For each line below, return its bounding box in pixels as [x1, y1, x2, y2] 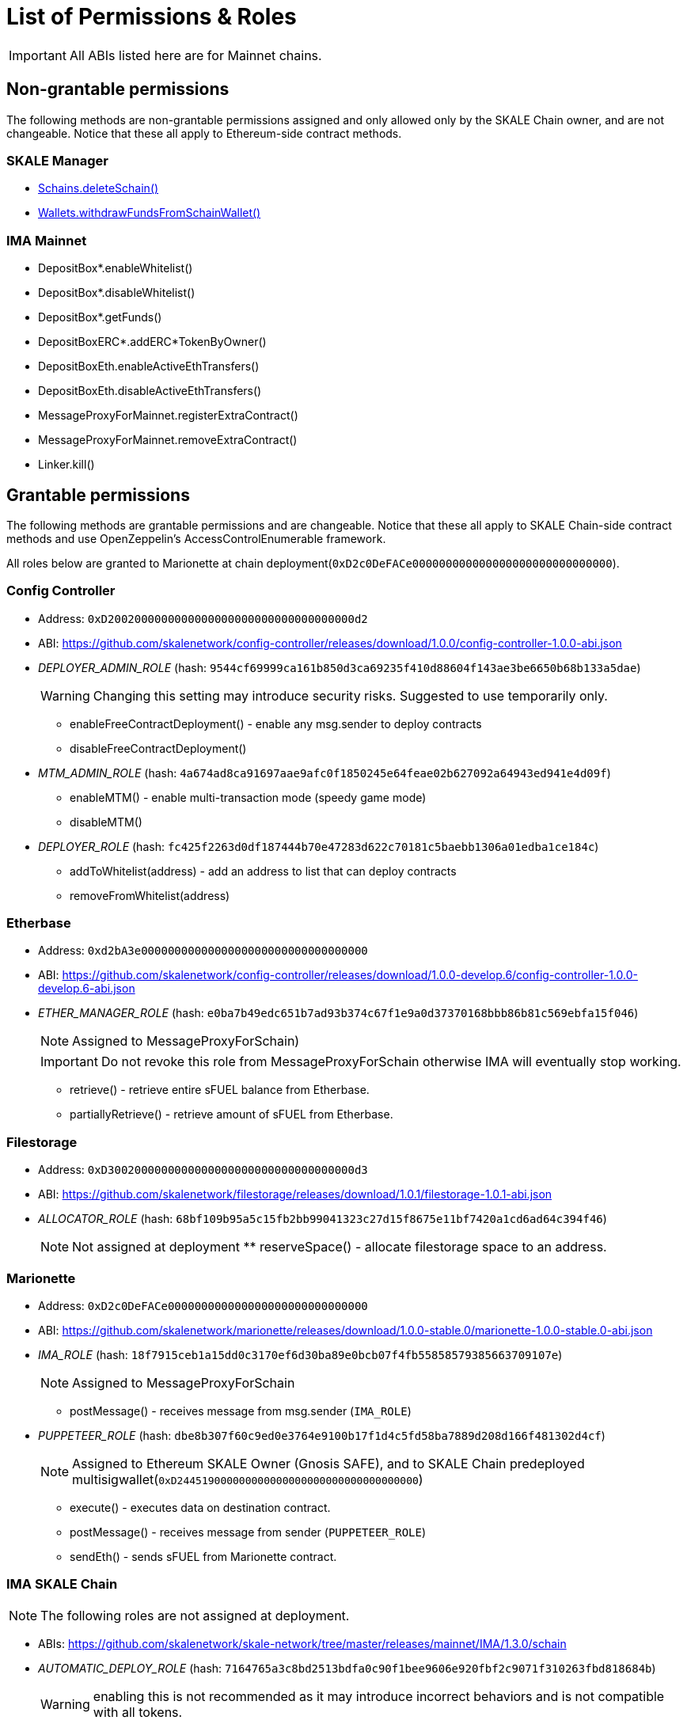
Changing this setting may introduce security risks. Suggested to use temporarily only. [93, 687, 608, 704]
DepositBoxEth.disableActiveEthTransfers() [38, 384, 262, 398]
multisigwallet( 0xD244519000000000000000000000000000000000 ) [72, 1471, 423, 1487]
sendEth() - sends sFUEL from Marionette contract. [70, 1549, 337, 1563]
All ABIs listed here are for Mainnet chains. [69, 47, 322, 63]
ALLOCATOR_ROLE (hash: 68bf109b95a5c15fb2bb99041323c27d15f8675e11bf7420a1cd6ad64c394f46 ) [38, 1212, 607, 1226]
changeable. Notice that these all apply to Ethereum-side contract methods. [6, 126, 402, 140]
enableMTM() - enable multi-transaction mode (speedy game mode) [70, 790, 427, 804]
